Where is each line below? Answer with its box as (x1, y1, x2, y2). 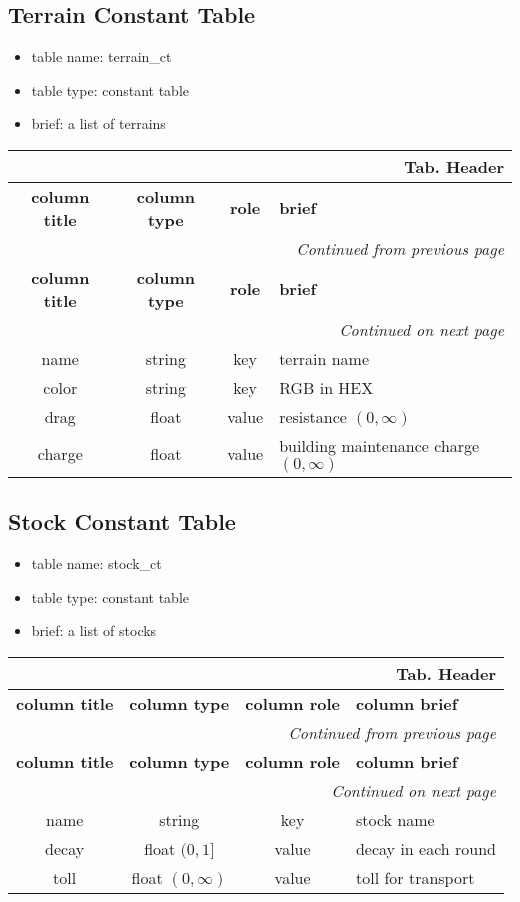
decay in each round (355, 836, 497, 860)
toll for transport (355, 865, 475, 889)
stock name (355, 807, 435, 831)
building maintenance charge (279, 433, 480, 457)
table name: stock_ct (31, 553, 162, 574)
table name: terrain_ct (31, 46, 172, 67)
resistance (279, 404, 347, 428)
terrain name (279, 346, 370, 370)
